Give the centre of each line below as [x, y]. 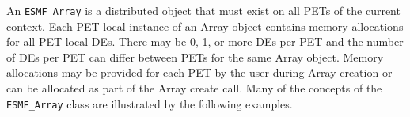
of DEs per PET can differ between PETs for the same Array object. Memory [195, 57]
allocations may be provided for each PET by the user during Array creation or [199, 72]
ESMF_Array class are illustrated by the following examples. [150, 103]
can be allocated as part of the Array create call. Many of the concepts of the [194, 88]
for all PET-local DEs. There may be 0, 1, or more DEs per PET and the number [205, 42]
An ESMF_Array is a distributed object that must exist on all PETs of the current [203, 10]
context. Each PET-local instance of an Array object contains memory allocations [205, 26]
